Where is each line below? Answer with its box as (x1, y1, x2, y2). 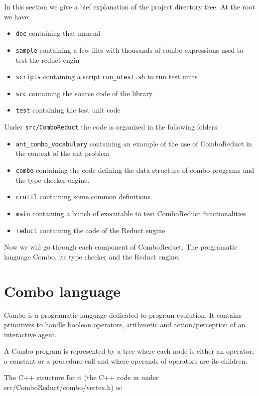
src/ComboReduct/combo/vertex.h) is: (4, 382, 123, 393)
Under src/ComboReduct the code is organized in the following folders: (4, 122, 219, 132)
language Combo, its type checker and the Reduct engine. (4, 251, 180, 262)
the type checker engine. (15, 174, 90, 185)
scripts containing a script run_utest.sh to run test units (15, 71, 198, 82)
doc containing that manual (15, 28, 101, 38)
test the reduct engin (15, 54, 80, 65)
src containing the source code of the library (15, 88, 153, 98)
